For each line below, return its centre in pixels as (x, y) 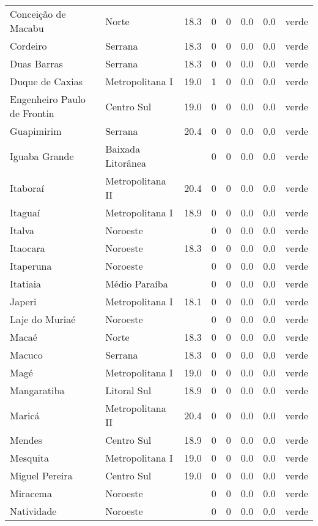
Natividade (33, 511)
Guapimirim (36, 131)
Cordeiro (28, 46)
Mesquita (30, 458)
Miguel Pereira (41, 475)
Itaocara (28, 248)
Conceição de (38, 14)
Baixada (123, 149)
